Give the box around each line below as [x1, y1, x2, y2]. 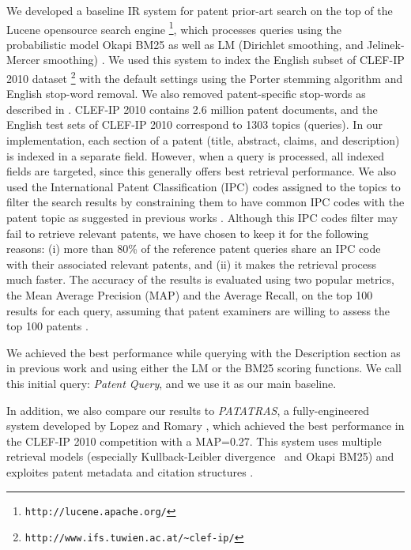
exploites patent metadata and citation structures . [6, 463, 254, 480]
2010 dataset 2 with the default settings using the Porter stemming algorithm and [6, 68, 403, 86]
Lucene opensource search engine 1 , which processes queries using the [6, 18, 341, 37]
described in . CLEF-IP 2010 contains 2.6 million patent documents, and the [6, 100, 378, 117]
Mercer [6, 51, 40, 68]
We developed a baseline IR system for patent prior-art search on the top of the [6, 2, 393, 18]
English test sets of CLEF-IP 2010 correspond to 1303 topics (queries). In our [6, 116, 383, 133]
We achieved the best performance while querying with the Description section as [6, 344, 401, 360]
